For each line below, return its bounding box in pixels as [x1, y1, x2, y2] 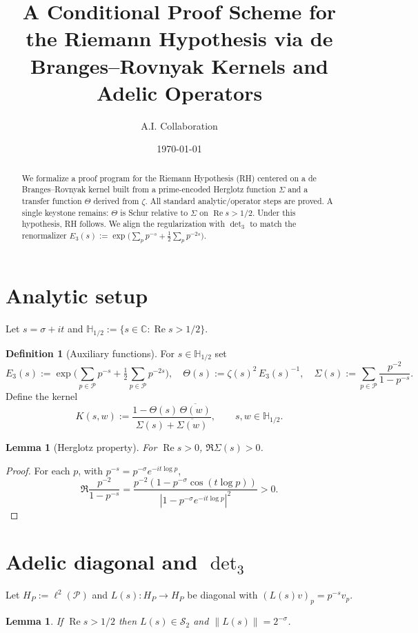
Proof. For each [6, 463, 70, 477]
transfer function [21, 194, 82, 206]
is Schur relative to [120, 206, 188, 218]
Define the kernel [6, 389, 78, 403]
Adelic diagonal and [6, 547, 198, 576]
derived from [93, 194, 139, 206]
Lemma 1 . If [6, 614, 63, 628]
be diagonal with [187, 587, 258, 602]
